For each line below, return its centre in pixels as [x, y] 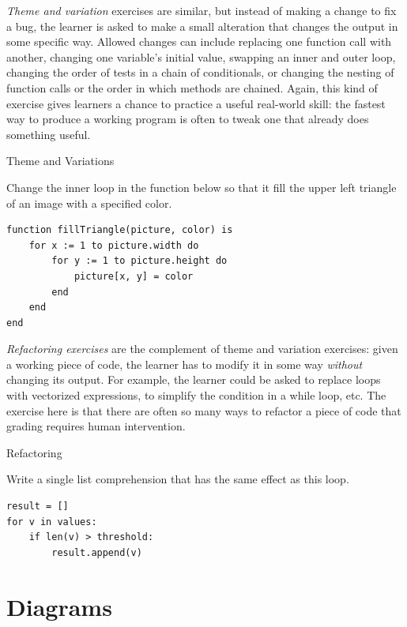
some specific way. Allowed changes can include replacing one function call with [199, 41]
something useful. [49, 134]
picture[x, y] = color [134, 276]
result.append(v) [97, 552]
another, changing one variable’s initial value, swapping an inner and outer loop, [201, 56]
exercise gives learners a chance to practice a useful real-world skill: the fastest [196, 103]
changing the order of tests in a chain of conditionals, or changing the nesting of [200, 72]
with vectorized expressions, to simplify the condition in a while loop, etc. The [196, 395]
